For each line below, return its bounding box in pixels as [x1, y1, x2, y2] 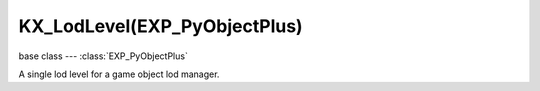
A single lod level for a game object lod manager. [18, 68, 220, 80]
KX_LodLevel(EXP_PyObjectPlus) [18, 15, 304, 37]
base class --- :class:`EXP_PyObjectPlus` [18, 50, 189, 62]
